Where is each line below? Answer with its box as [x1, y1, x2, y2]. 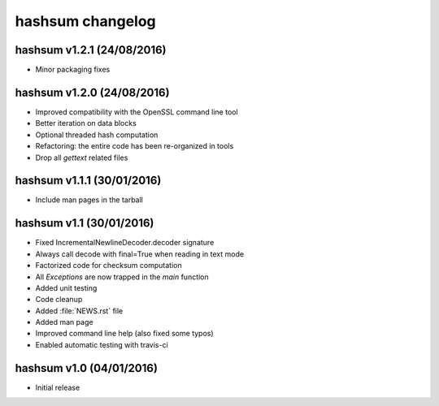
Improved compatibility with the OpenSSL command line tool [35, 106, 239, 117]
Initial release [35, 382, 80, 392]
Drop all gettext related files [35, 153, 128, 162]
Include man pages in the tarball [35, 195, 144, 205]
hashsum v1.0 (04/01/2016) [15, 361, 159, 375]
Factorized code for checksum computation [35, 261, 182, 270]
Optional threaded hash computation [35, 130, 159, 140]
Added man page [35, 317, 93, 327]
